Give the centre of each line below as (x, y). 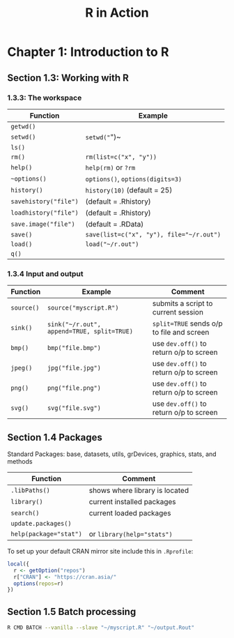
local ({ (18, 564)
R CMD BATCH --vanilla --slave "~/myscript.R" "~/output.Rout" (101, 628)
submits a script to (182, 303)
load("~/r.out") (112, 244)
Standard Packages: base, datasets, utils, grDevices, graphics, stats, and (112, 454)
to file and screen (181, 333)
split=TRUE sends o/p (187, 324)
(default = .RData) (115, 224)
